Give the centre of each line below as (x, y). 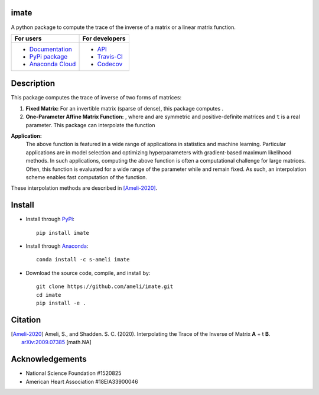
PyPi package (48, 56)
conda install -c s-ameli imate (83, 260)
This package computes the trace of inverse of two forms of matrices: (96, 98)
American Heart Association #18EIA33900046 (82, 381)
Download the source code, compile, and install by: (88, 273)
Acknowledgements (49, 359)
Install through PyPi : (50, 219)
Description (33, 84)
